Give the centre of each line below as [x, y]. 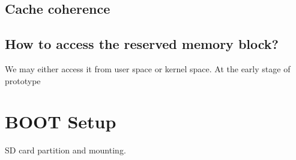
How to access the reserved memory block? [142, 44]
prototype [23, 80]
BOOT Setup [61, 121]
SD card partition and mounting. [65, 150]
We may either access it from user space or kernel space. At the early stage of [148, 68]
